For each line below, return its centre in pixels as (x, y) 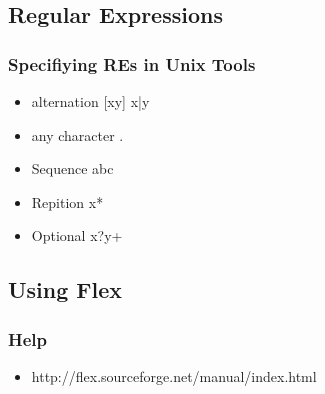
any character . (77, 134)
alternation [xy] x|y (90, 101)
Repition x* (67, 201)
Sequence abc (72, 168)
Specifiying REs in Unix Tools (132, 63)
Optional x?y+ (77, 235)
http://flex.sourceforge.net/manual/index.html (174, 375)
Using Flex (65, 289)
